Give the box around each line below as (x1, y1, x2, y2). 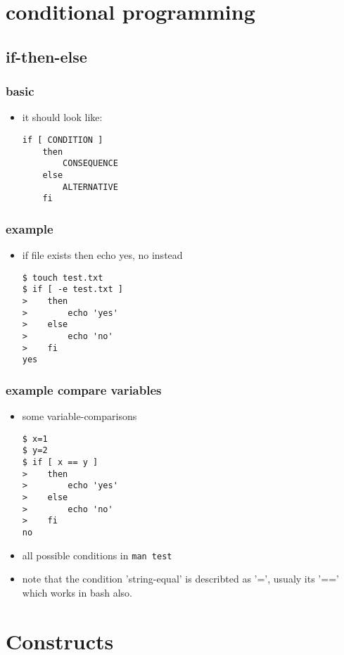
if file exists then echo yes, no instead (22, 248, 183, 262)
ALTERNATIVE (63, 182, 118, 192)
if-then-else (6, 45, 87, 67)
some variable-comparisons (22, 409, 137, 424)
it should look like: (22, 110, 103, 125)
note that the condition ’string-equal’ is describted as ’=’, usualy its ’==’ (22, 571, 339, 586)
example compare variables (6, 381, 162, 398)
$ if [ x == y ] (22, 457, 98, 468)
